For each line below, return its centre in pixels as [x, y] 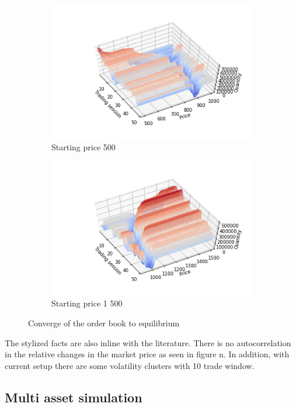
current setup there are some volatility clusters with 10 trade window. [130, 365]
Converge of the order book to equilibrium [104, 323]
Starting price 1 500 [87, 303]
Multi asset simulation [74, 397]
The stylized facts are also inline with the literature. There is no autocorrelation [148, 342]
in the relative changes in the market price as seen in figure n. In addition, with [147, 354]
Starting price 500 [83, 146]
